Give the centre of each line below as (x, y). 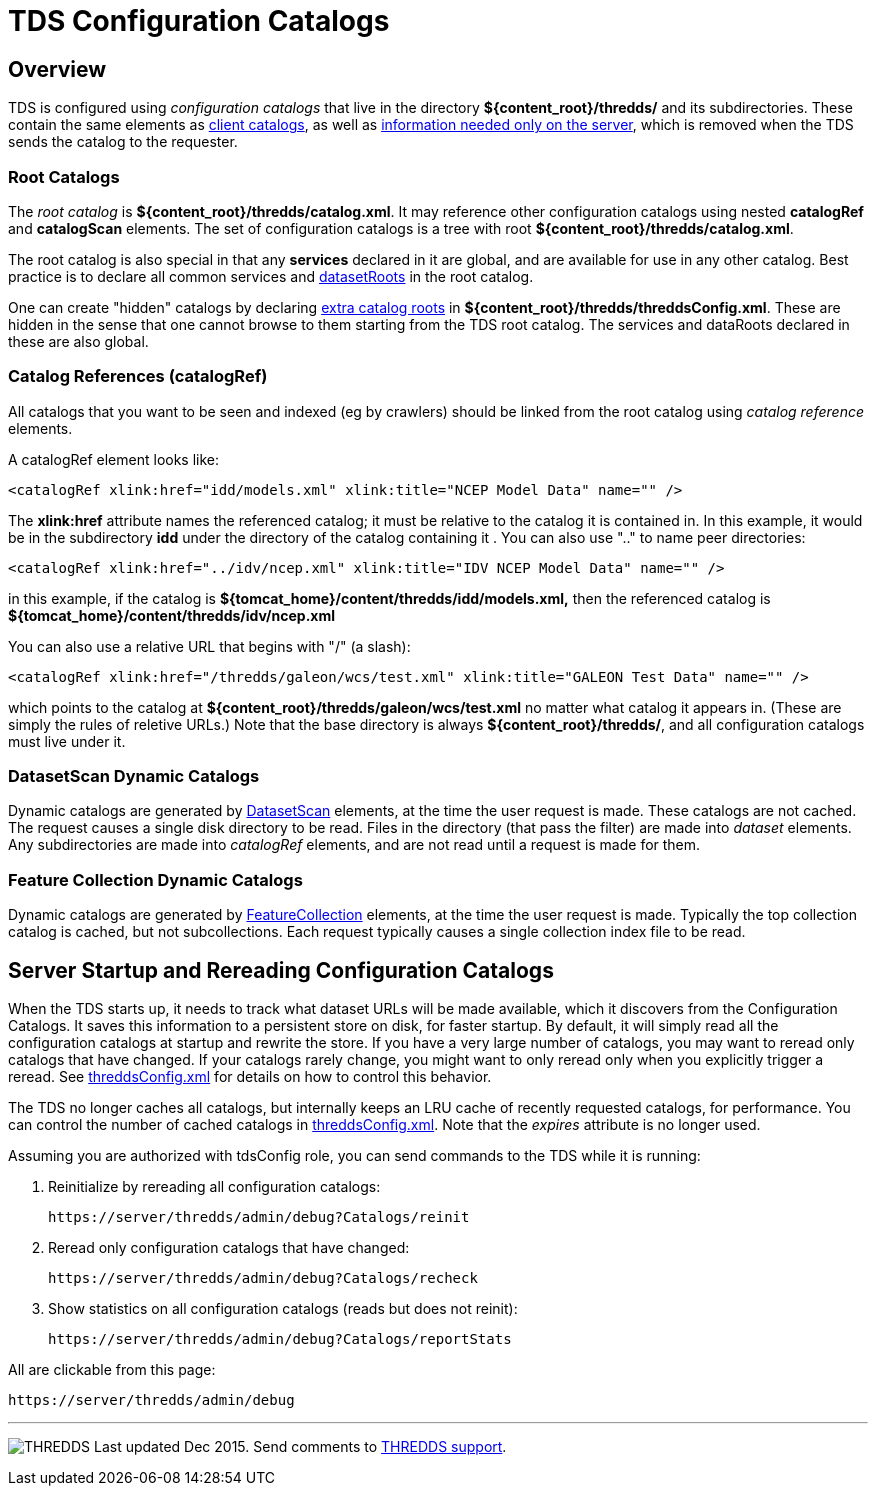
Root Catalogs (64, 176)
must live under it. (67, 741)
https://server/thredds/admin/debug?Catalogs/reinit (259, 1217)
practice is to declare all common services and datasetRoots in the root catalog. (271, 276)
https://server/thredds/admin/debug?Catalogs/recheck (263, 1278)
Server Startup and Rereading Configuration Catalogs (281, 970)
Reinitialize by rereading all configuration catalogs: (214, 1187)
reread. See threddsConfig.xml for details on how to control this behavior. (250, 1077)
